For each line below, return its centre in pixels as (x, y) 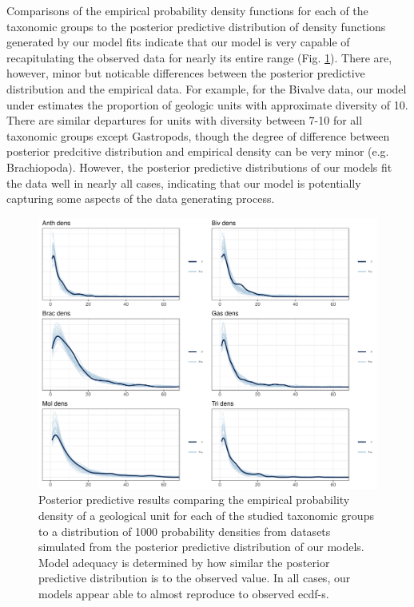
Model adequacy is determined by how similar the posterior (184, 562)
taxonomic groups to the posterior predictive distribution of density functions (196, 26)
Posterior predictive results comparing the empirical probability (194, 500)
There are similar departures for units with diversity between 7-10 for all (185, 120)
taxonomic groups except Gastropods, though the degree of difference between (198, 135)
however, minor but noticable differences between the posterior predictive (186, 73)
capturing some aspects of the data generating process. (141, 198)
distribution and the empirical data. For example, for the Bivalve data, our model (207, 88)
